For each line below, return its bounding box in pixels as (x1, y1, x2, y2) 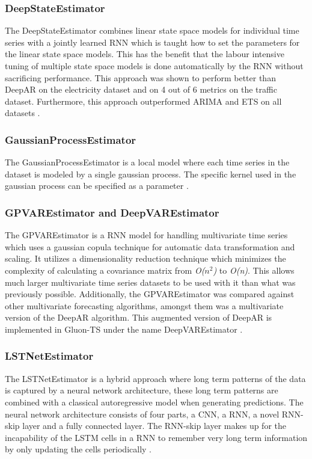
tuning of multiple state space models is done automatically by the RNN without (5, 60, 304, 72)
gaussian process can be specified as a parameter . (5, 179, 189, 192)
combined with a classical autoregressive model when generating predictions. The (5, 395, 304, 408)
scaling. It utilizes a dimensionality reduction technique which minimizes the (5, 252, 286, 265)
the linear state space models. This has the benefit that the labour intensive (5, 48, 284, 60)
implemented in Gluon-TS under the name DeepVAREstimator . (5, 322, 243, 335)
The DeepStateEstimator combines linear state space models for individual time (5, 24, 299, 37)
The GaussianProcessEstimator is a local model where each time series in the (5, 156, 290, 168)
